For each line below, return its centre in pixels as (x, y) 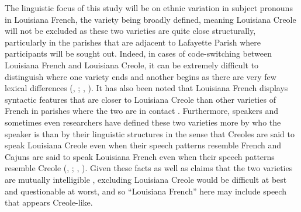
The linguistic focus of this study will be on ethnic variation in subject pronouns (149, 8)
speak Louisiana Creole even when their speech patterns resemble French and (143, 145)
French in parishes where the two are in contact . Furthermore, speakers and (142, 111)
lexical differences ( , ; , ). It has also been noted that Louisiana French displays (146, 88)
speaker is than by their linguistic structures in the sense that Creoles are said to (150, 133)
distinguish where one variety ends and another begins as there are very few (141, 76)
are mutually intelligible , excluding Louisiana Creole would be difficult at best (146, 179)
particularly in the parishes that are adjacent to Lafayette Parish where (133, 42)
